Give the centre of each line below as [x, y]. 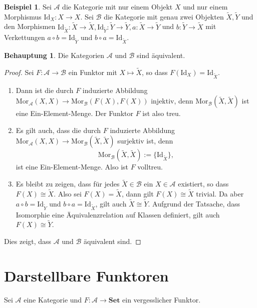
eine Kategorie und [53, 299]
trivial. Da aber [220, 194]
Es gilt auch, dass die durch [58, 130]
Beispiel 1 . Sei [28, 6]
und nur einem [205, 6]
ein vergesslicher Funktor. [162, 299]
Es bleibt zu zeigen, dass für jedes [68, 184]
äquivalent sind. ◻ [112, 241]
